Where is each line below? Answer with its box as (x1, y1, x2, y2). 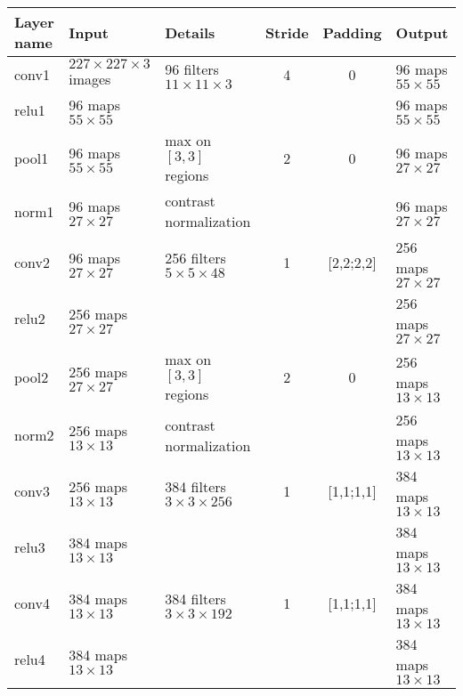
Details (165, 21, 215, 43)
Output (395, 21, 449, 43)
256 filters (165, 247, 226, 268)
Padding (322, 21, 382, 43)
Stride (264, 21, 309, 43)
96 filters (165, 59, 219, 79)
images (69, 69, 111, 89)
